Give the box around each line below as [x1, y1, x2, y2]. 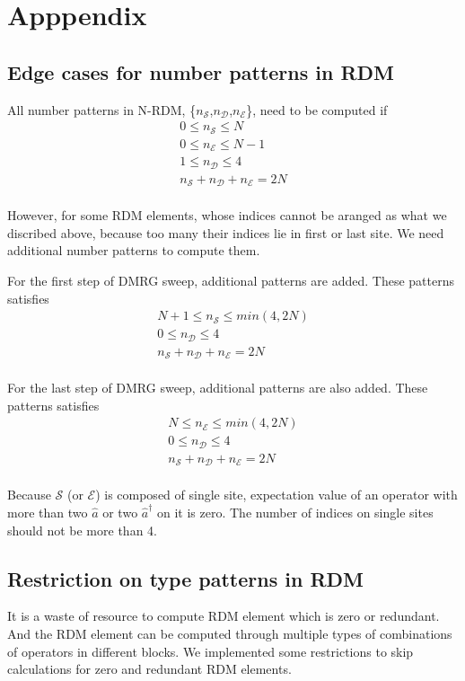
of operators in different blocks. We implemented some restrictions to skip [7, 641, 414, 660]
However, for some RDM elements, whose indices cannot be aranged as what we [7, 206, 447, 225]
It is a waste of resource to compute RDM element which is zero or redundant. [7, 606, 440, 625]
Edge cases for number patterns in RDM [7, 57, 395, 85]
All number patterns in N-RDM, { [7, 100, 197, 119]
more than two [7, 502, 88, 521]
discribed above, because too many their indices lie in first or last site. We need [7, 223, 444, 242]
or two [102, 502, 138, 521]
